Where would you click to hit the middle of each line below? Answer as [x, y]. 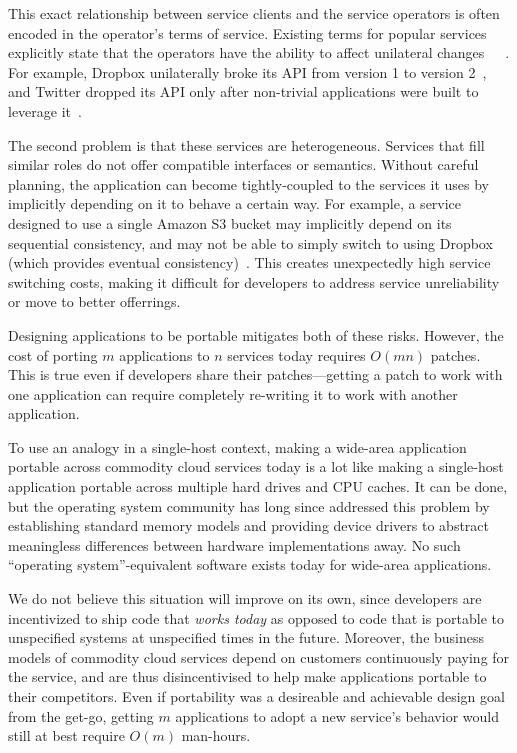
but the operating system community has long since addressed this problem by [249, 505]
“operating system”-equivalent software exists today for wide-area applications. [250, 564]
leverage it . [45, 110]
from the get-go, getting [81, 715]
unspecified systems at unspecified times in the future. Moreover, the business [246, 637]
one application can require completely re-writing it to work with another [233, 393]
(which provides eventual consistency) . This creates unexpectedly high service [249, 262]
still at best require [66, 735]
